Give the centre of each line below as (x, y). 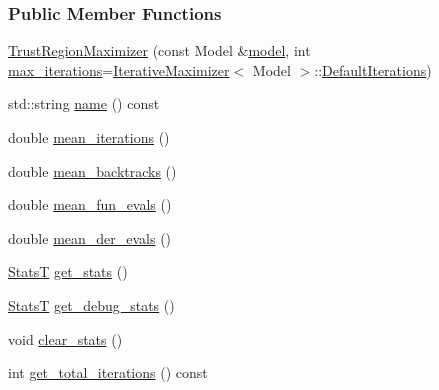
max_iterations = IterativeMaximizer (119, 69)
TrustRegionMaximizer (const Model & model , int (159, 50)
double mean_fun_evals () (90, 204)
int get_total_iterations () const (108, 372)
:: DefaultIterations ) (373, 69)
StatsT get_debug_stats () (91, 304)
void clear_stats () (65, 338)
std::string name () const (84, 103)
